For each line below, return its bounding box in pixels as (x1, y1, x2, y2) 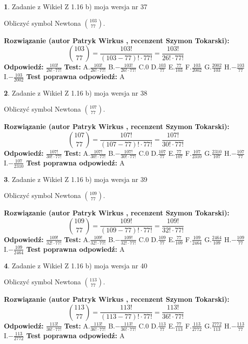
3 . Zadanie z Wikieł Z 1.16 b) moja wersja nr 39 (4, 174, 148, 184)
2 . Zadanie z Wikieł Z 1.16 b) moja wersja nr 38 (4, 87, 148, 98)
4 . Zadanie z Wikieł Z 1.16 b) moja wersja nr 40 (4, 260, 148, 270)
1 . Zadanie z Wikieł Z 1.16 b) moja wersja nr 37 (4, 1, 148, 11)
